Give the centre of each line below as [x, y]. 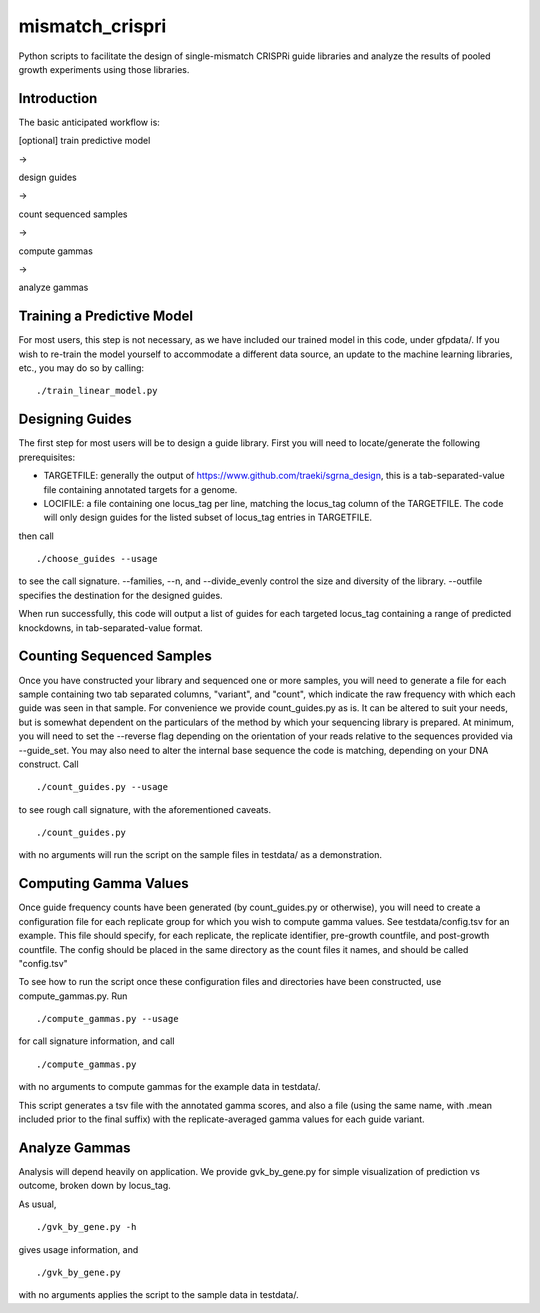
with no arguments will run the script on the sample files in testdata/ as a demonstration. [200, 855]
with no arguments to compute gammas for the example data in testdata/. [169, 1087]
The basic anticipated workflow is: [89, 122]
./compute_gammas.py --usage [107, 1019]
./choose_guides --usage [97, 559]
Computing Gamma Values [103, 883]
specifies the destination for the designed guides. [121, 595]
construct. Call [48, 764]
